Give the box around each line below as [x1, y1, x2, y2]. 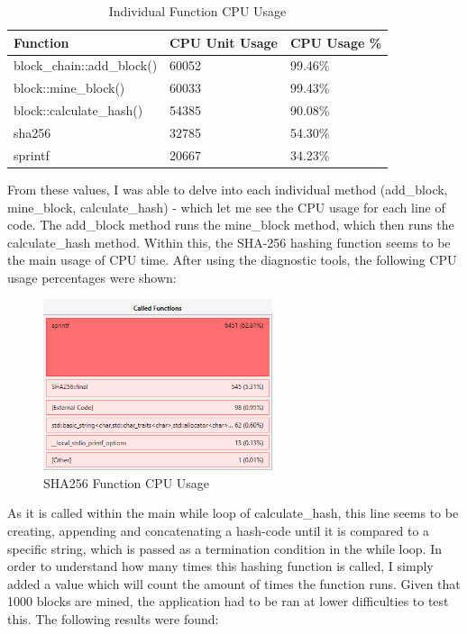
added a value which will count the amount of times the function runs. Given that [7, 574, 461, 593]
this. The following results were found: [7, 610, 219, 628]
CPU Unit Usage [169, 32, 278, 51]
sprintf [14, 145, 50, 164]
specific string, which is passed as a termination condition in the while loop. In [7, 539, 442, 557]
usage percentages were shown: [7, 267, 177, 286]
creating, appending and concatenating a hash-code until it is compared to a [7, 521, 430, 540]
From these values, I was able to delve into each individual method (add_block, [7, 179, 448, 198]
